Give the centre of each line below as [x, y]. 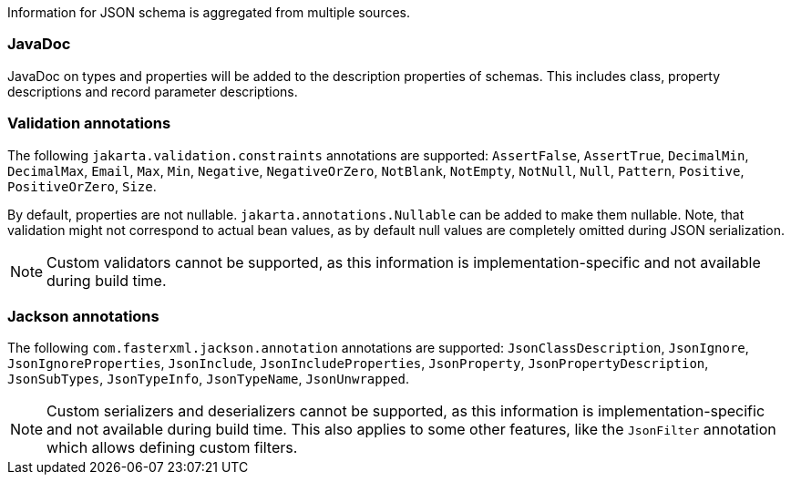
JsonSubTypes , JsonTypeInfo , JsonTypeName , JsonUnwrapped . [209, 379]
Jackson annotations [83, 316]
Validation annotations [89, 123]
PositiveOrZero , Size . [82, 186]
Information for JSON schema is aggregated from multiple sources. [209, 12]
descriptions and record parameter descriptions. [153, 91]
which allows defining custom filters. [172, 448]
